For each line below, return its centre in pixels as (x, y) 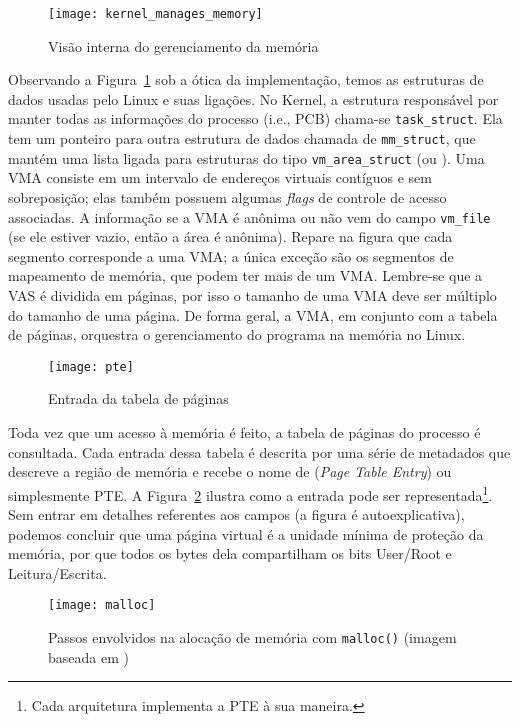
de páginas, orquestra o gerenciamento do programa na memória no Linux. (237, 334)
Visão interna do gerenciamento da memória (183, 45)
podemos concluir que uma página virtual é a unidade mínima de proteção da (246, 533)
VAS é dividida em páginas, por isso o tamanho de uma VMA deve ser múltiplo (252, 295)
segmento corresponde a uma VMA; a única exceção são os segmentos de (231, 255)
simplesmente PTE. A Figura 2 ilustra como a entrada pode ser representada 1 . (250, 493)
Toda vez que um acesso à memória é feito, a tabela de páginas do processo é (244, 432)
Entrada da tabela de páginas (138, 398)
